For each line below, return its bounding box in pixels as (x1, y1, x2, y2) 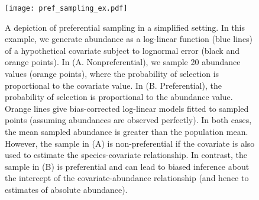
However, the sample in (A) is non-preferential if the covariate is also (5, 137, 255, 149)
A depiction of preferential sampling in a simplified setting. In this (5, 21, 245, 33)
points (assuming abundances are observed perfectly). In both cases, (5, 114, 252, 126)
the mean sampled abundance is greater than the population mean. (5, 125, 248, 137)
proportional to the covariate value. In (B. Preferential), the (5, 79, 222, 91)
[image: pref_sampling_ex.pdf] (5, 4, 128, 12)
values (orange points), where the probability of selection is (5, 67, 219, 80)
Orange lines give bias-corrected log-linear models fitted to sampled (5, 102, 249, 114)
